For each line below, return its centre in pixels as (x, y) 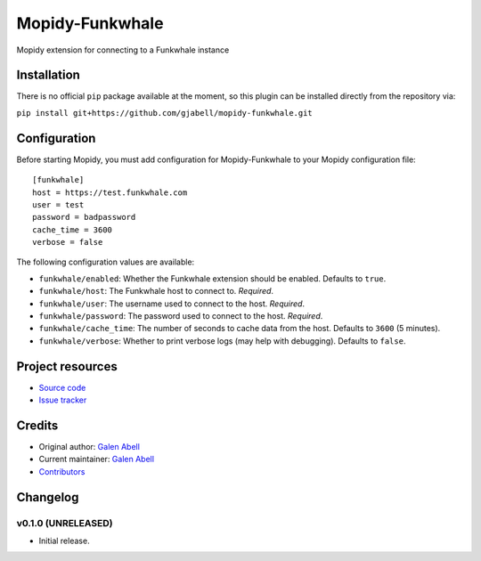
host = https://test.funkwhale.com (110, 192)
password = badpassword (84, 217)
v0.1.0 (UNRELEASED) (65, 523)
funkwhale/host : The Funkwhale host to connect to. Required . (156, 291)
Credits (37, 425)
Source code (62, 387)
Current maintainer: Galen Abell (97, 459)
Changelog (48, 497)
